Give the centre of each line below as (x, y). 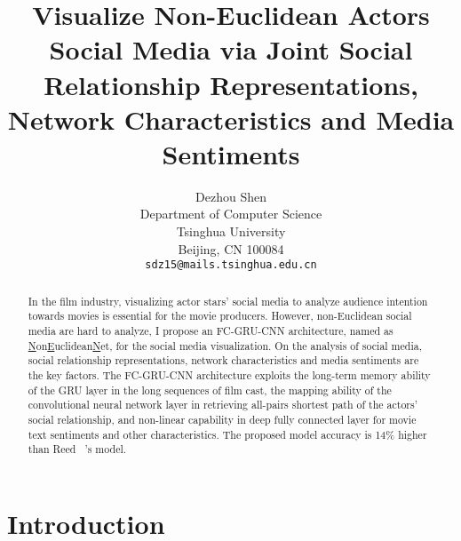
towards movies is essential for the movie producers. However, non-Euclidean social (220, 316)
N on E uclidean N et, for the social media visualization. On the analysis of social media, (225, 345)
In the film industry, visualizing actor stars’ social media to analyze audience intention (228, 301)
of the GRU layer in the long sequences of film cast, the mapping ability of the (210, 390)
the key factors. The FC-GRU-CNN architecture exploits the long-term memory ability (229, 374)
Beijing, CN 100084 (231, 248)
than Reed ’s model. (77, 449)
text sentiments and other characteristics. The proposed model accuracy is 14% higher (227, 434)
